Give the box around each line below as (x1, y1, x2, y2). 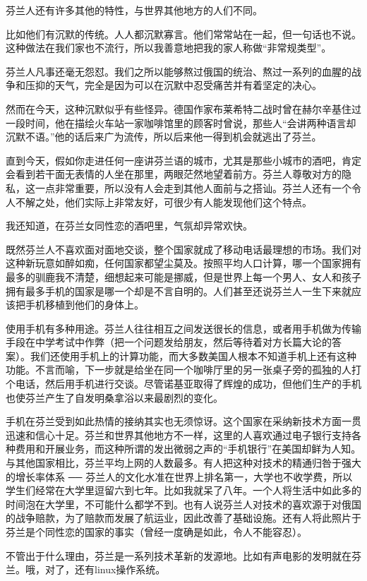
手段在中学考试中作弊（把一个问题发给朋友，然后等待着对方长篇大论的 (6, 335, 332, 349)
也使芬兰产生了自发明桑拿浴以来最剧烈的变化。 (6, 390, 223, 405)
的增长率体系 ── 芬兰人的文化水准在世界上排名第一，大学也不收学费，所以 (6, 469, 353, 484)
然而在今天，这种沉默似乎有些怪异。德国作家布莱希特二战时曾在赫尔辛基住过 (6, 101, 361, 116)
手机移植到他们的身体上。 (25, 297, 144, 312)
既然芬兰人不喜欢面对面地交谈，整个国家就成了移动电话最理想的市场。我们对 (6, 241, 361, 256)
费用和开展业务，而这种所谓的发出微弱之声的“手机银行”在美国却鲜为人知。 (15, 441, 361, 456)
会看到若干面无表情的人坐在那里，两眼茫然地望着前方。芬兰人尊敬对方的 (6, 167, 342, 181)
